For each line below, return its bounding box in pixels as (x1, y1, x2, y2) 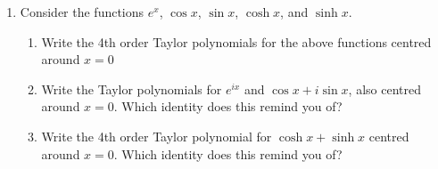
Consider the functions (20, 3, 145, 20)
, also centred (348, 79, 421, 98)
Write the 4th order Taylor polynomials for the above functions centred (41, 32, 432, 51)
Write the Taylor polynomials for (41, 79, 222, 98)
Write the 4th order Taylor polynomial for (41, 126, 272, 145)
